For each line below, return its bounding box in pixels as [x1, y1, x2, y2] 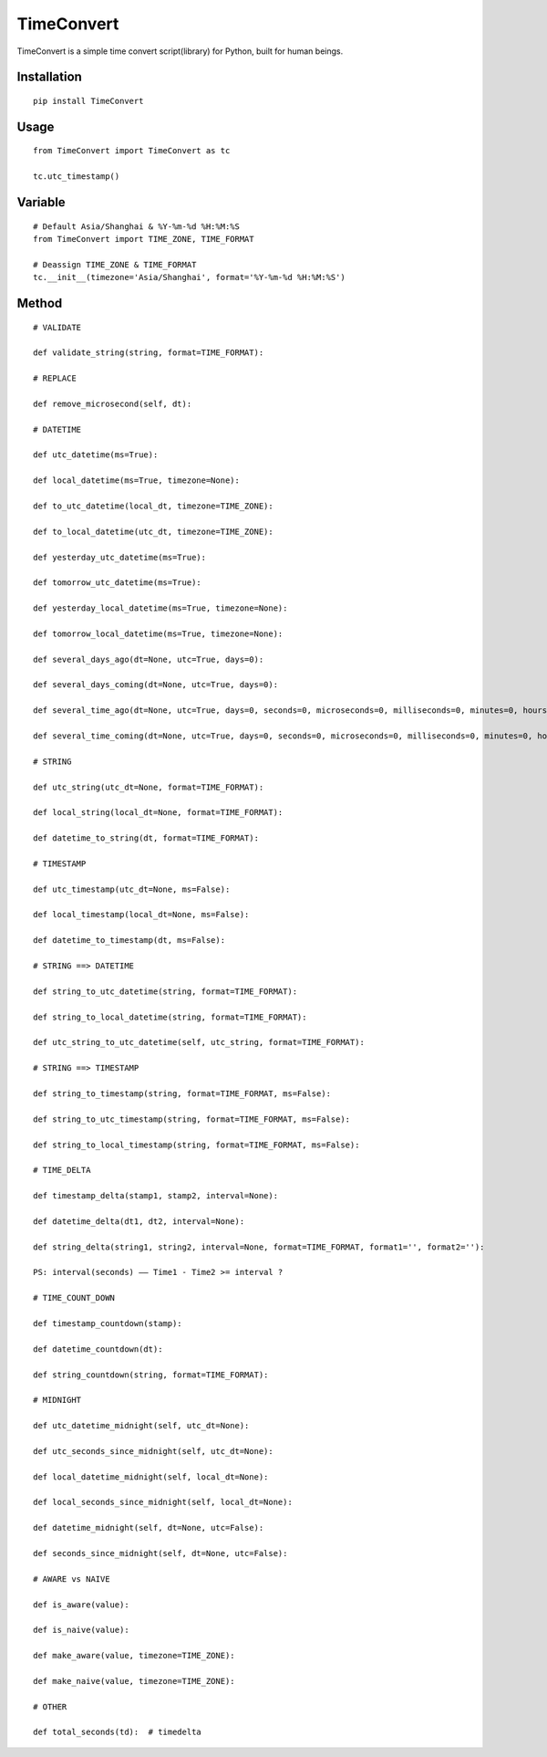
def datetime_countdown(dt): [33, 1344, 163, 1354]
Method [16, 295, 63, 310]
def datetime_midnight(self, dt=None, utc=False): [33, 1522, 264, 1533]
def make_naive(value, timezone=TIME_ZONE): [33, 1676, 236, 1686]
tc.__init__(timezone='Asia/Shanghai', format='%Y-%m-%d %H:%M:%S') [33, 272, 346, 283]
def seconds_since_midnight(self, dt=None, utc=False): [33, 1548, 288, 1559]
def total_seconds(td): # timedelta [33, 1727, 202, 1738]
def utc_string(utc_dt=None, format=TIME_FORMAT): [33, 781, 264, 792]
